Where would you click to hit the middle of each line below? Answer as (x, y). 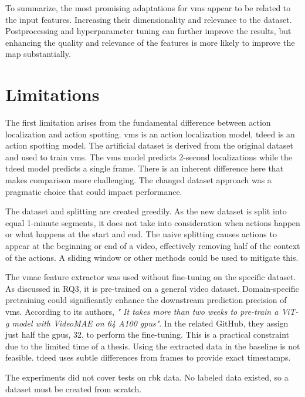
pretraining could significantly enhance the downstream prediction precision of (146, 300)
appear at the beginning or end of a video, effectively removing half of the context (153, 246)
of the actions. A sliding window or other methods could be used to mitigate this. (152, 257)
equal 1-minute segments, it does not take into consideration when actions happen (153, 222)
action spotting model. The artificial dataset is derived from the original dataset (149, 145)
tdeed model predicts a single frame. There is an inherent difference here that (145, 168)
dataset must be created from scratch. (74, 388)
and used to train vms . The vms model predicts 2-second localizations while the (149, 157)
